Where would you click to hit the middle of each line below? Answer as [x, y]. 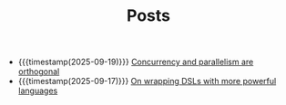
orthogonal [39, 72]
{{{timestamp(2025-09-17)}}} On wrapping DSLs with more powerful [147, 81]
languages [38, 91]
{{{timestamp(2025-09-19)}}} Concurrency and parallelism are [136, 62]
